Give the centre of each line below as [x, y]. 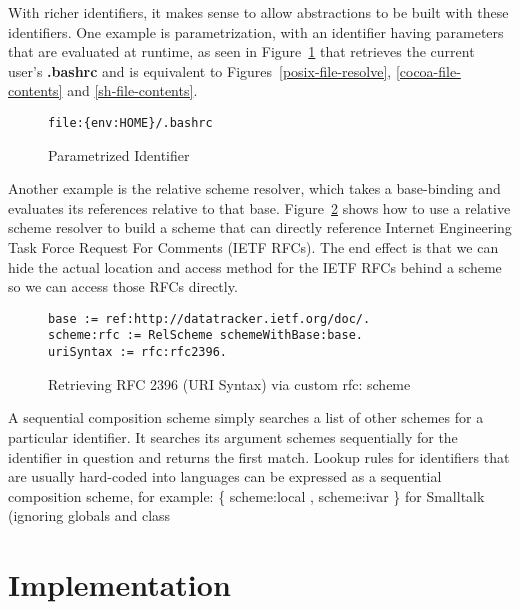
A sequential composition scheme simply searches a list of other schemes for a [246, 417]
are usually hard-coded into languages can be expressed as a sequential [225, 476]
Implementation [119, 584]
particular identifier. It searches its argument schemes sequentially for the [233, 436]
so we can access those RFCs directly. [123, 286]
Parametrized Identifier [119, 154]
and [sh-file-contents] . [132, 90]
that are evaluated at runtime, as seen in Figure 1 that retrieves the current [241, 51]
